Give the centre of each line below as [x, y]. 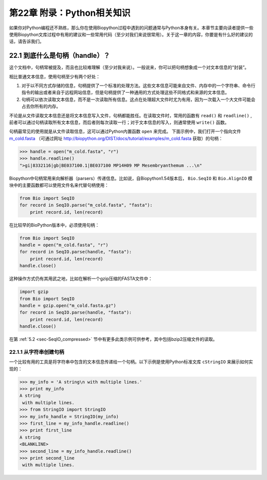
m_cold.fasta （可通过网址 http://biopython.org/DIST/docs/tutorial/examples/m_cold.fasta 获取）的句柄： [116, 138]
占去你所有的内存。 [41, 106]
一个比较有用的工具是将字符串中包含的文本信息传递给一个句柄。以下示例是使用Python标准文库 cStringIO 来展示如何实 [131, 362]
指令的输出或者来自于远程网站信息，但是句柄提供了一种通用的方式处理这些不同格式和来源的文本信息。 [125, 93]
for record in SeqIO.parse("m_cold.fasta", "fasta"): [86, 205]
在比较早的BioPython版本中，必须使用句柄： [54, 225]
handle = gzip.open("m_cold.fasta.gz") [68, 305]
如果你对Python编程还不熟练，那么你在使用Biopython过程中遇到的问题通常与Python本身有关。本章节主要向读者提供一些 [131, 28]
